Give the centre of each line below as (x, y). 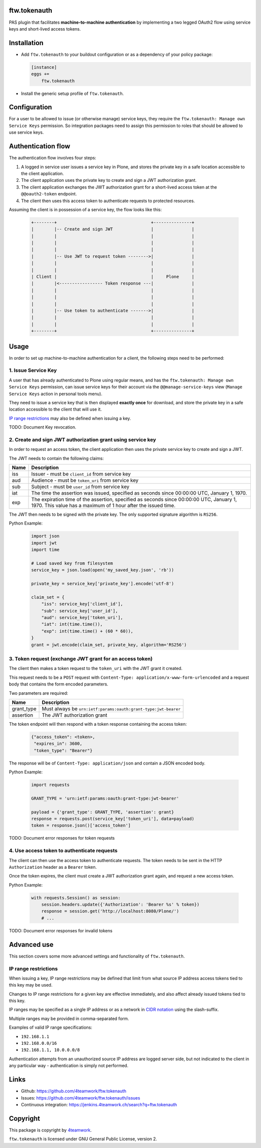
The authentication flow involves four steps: (53, 158)
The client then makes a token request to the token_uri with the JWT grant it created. (96, 669)
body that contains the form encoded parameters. (59, 684)
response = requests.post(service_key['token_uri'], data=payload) (113, 819)
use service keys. (26, 132)
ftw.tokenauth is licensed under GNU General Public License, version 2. (83, 1139)
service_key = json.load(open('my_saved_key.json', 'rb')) (102, 570)
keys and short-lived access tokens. (45, 29)
